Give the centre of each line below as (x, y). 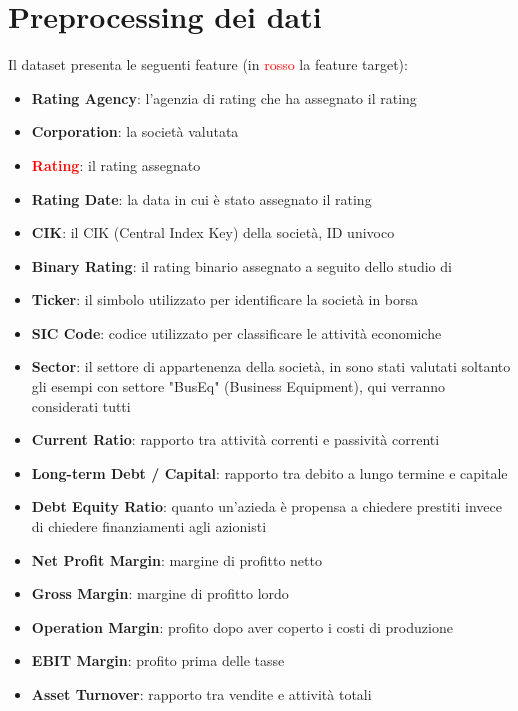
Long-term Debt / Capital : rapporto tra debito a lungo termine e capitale (269, 472)
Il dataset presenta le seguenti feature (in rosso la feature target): (208, 64)
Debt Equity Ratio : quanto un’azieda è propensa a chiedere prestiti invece (266, 506)
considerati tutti (81, 405)
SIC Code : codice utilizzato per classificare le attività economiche (236, 332)
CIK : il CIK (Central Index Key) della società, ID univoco (213, 232)
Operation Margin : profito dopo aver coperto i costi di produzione (242, 626)
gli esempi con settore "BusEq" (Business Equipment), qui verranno (238, 386)
